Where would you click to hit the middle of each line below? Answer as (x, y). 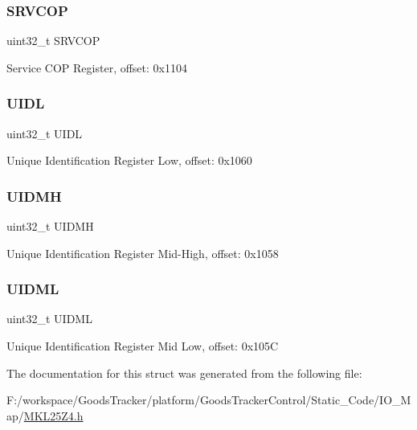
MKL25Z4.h (53, 415)
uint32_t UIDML (49, 319)
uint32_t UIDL (45, 133)
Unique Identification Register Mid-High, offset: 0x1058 (143, 253)
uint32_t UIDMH (50, 226)
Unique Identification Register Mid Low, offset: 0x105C (143, 346)
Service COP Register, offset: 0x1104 (97, 67)
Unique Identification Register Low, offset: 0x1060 (129, 160)
